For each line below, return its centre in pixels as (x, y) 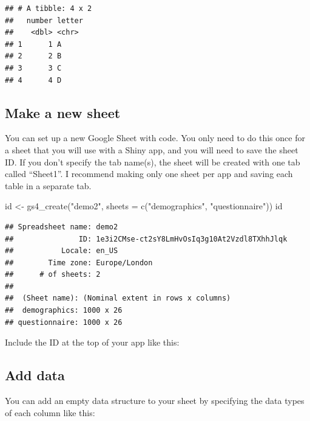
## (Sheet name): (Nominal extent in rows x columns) (118, 298)
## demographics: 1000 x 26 (64, 311)
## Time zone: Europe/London (79, 263)
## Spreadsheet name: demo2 (62, 227)
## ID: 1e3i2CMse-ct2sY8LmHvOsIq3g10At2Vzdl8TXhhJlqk (146, 239)
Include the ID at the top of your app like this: (92, 342)
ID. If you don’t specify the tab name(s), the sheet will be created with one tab (153, 162)
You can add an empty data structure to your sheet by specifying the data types (155, 401)
